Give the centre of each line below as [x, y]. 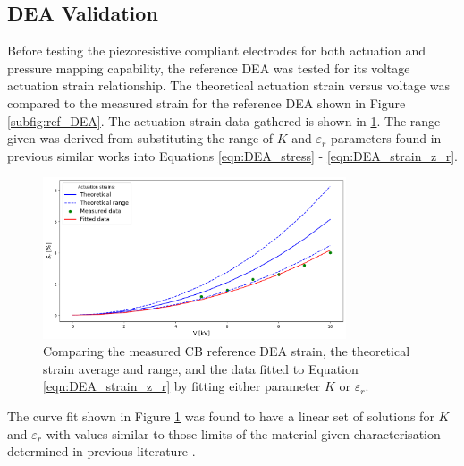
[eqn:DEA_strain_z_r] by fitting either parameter [182, 386]
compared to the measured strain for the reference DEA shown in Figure [207, 102]
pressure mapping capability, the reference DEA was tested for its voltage [209, 68]
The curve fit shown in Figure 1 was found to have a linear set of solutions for [221, 416]
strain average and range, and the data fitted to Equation [201, 368]
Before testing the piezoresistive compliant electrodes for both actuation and [217, 51]
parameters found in [386, 138]
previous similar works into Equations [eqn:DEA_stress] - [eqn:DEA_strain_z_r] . [232, 155]
